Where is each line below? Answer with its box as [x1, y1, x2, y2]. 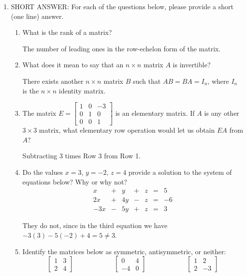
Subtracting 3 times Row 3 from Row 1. [22, 151, 141, 161]
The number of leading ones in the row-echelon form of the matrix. [22, 43, 221, 53]
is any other [204, 107, 239, 118]
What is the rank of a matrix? [22, 27, 112, 37]
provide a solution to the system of [128, 167, 232, 177]
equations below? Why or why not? [22, 176, 127, 186]
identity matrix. [58, 85, 106, 95]
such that [132, 76, 161, 86]
